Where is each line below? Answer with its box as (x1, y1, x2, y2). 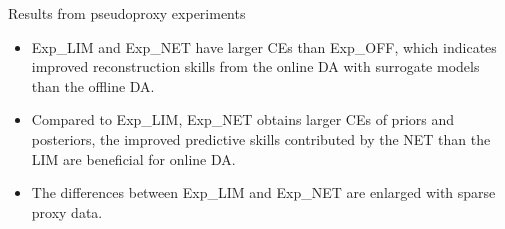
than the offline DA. (31, 75, 155, 96)
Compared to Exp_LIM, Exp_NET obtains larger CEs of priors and (31, 109, 455, 130)
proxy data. (31, 201, 103, 222)
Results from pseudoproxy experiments (8, 3, 246, 23)
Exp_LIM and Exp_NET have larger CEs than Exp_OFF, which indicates (31, 36, 497, 57)
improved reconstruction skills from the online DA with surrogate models (31, 56, 480, 77)
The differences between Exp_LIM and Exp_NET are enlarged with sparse (31, 182, 496, 203)
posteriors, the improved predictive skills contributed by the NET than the (31, 128, 491, 149)
